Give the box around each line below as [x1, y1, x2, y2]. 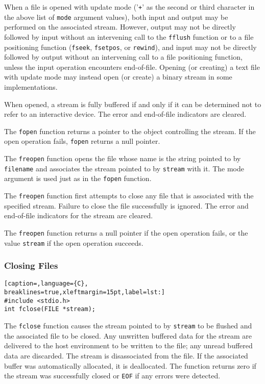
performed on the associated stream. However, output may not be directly [4, 21, 236, 32]
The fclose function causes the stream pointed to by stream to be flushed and [4, 320, 252, 331]
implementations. [4, 82, 58, 92]
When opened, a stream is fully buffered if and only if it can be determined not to [4, 98, 261, 109]
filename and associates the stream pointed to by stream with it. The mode [4, 163, 244, 173]
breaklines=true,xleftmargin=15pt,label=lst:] [4, 289, 165, 296]
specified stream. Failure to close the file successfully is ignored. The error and [4, 200, 249, 211]
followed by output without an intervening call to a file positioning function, [4, 52, 243, 62]
